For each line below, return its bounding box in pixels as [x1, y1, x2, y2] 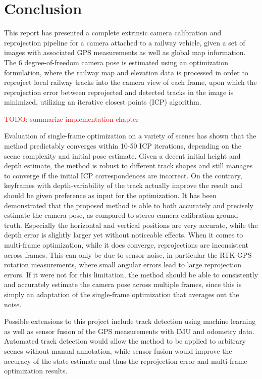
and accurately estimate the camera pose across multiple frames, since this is [4, 279, 242, 290]
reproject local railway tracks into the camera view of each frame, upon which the [4, 77, 257, 87]
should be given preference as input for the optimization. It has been [4, 190, 217, 201]
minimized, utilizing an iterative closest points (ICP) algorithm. [4, 97, 201, 107]
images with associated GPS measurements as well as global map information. [4, 47, 246, 58]
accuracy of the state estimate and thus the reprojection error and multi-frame [4, 355, 247, 366]
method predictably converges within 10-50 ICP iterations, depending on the [4, 140, 241, 151]
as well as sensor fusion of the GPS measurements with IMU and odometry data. [4, 325, 254, 336]
